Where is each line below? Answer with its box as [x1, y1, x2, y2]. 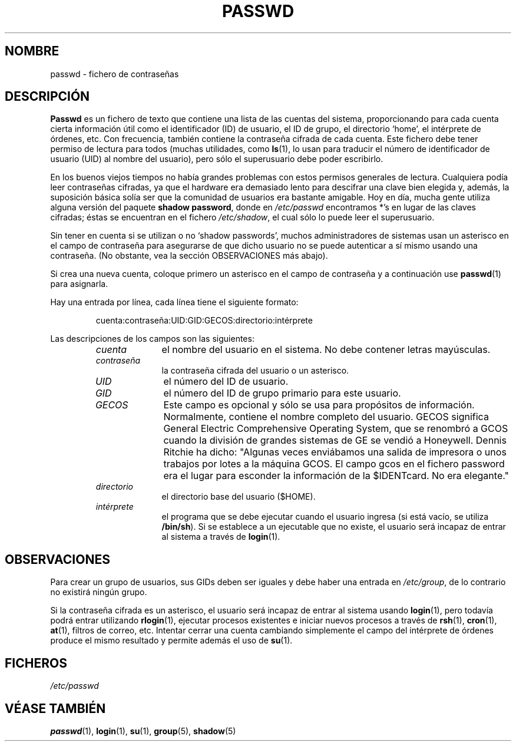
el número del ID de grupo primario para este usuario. [163, 387, 401, 400]
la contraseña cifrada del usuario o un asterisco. [161, 365, 349, 376]
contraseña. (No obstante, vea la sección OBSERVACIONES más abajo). [50, 250, 328, 261]
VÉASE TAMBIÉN [5, 701, 106, 716]
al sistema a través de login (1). [161, 532, 280, 542]
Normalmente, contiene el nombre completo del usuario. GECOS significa [163, 411, 489, 423]
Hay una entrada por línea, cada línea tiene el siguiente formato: [50, 297, 299, 308]
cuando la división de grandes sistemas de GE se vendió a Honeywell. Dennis [163, 434, 507, 447]
